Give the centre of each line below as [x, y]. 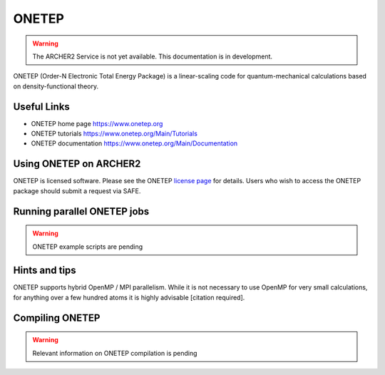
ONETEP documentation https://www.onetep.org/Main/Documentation [134, 143]
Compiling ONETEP [57, 318]
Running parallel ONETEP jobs [81, 211]
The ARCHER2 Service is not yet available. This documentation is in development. [153, 56]
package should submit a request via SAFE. [77, 191]
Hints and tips [45, 271]
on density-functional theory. [56, 86]
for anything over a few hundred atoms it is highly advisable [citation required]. [129, 297]
